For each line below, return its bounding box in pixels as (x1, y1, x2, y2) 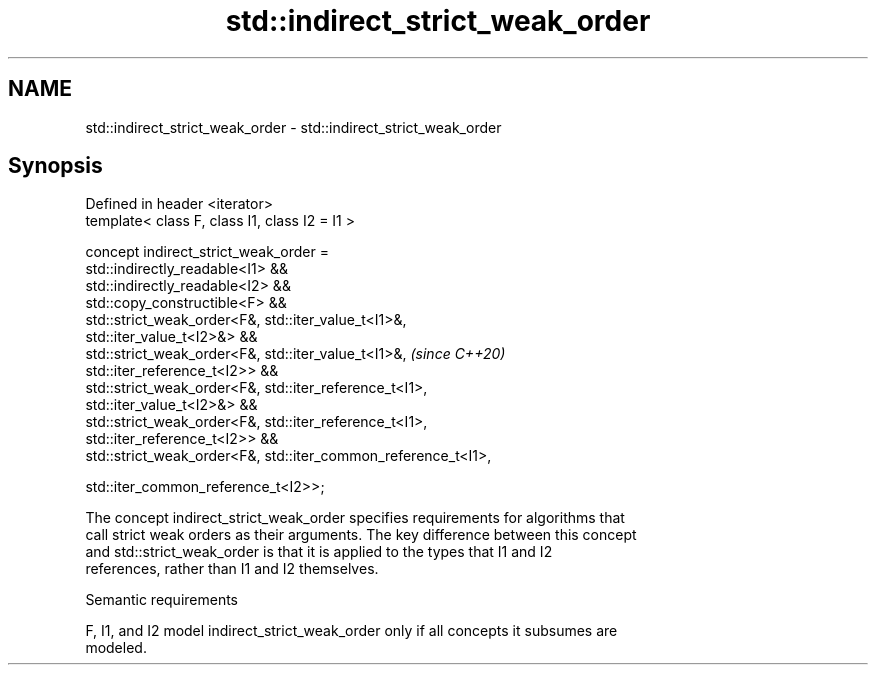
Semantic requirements (85, 591, 239, 609)
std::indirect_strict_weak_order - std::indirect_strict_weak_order (85, 118, 502, 136)
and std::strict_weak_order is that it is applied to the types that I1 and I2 (85, 543, 553, 561)
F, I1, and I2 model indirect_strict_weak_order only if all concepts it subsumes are (85, 622, 618, 640)
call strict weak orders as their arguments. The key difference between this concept (85, 526, 637, 544)
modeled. (85, 639, 147, 657)
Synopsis (8, 153, 103, 179)
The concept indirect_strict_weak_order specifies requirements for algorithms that (85, 509, 625, 527)
